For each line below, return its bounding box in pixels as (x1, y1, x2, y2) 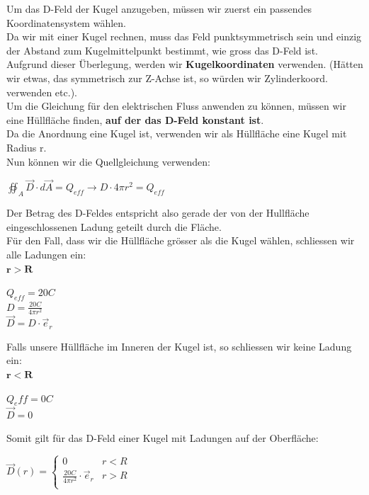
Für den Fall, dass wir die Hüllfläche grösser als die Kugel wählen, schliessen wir (6, 233, 355, 248)
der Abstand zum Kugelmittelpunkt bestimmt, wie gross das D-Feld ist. (6, 42, 318, 57)
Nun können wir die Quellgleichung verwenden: (6, 154, 210, 169)
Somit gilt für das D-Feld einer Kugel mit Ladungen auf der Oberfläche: (6, 431, 319, 445)
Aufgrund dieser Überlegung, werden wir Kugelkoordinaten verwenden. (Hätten (6, 57, 363, 72)
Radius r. (6, 140, 47, 154)
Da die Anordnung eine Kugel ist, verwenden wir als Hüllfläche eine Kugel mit (6, 126, 347, 141)
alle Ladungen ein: (6, 246, 86, 261)
